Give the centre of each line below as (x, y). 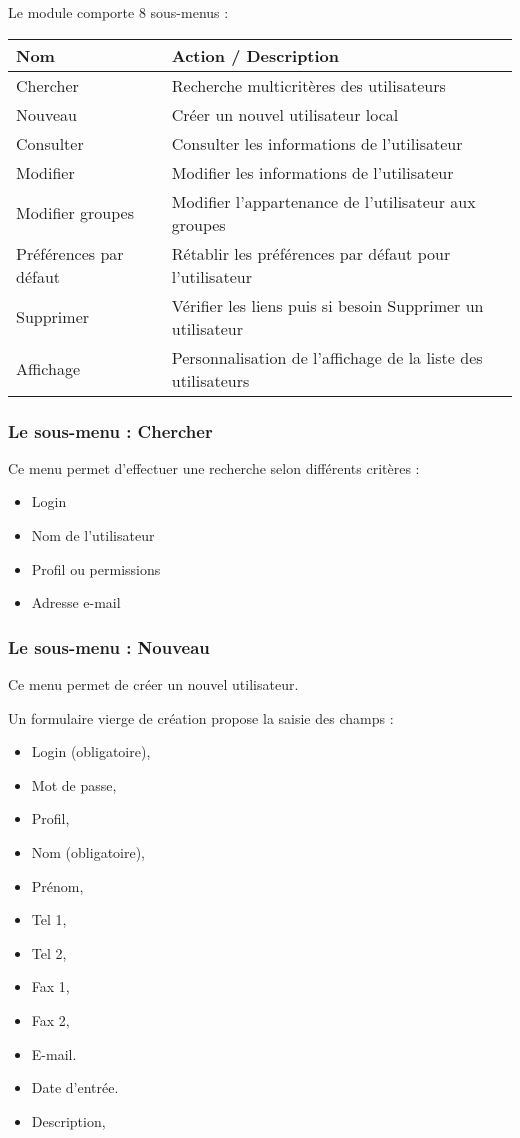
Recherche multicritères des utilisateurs (308, 85)
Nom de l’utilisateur (93, 535)
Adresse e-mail (76, 602)
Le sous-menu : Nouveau (109, 646)
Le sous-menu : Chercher (110, 430)
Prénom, (57, 885)
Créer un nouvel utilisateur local (285, 114)
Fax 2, (50, 1019)
